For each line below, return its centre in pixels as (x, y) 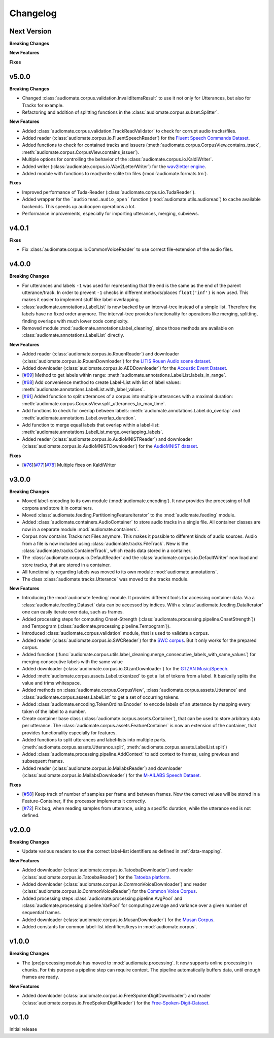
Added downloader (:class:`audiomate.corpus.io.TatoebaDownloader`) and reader (108, 870)
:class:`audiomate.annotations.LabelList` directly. (73, 335)
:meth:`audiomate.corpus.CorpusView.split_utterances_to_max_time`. (94, 403)
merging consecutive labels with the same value (72, 661)
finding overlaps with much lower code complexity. (75, 321)
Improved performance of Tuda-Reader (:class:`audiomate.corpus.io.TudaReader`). (109, 192)
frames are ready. (41, 977)
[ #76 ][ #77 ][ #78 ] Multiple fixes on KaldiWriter (69, 465)
